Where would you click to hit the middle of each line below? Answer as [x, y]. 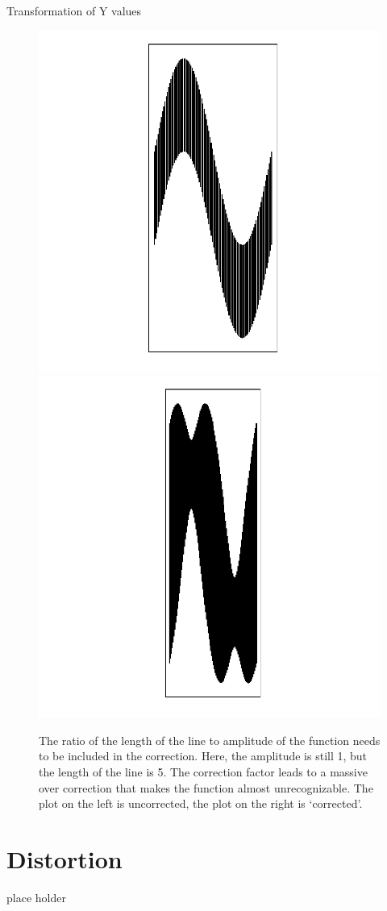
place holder [36, 897]
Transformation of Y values [74, 10]
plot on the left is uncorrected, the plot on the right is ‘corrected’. [201, 803]
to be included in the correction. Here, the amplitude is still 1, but [203, 756]
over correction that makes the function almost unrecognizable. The [206, 787]
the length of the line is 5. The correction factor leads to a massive [203, 771]
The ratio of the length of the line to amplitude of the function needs [210, 740]
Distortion [64, 858]
